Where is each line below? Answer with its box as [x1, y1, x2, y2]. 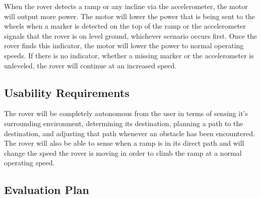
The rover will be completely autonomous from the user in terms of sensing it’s [4, 108, 248, 119]
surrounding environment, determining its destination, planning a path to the [4, 118, 243, 128]
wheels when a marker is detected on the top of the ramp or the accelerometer [4, 21, 246, 31]
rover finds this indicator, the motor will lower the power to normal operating [4, 40, 244, 51]
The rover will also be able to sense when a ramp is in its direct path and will [4, 138, 244, 148]
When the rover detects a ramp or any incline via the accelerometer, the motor [4, 1, 248, 11]
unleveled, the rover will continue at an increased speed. [4, 60, 177, 70]
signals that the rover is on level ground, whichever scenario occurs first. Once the [4, 30, 257, 41]
